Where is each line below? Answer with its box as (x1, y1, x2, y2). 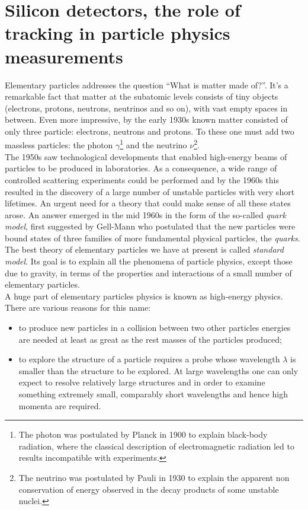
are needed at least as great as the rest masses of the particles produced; (18, 333, 282, 345)
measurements (5, 44, 123, 68)
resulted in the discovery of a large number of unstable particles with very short (5, 185, 295, 197)
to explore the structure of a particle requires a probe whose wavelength (18, 353, 280, 365)
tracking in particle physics (5, 21, 230, 45)
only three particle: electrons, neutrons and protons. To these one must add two (5, 125, 294, 137)
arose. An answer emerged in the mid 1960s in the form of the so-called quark (5, 208, 286, 221)
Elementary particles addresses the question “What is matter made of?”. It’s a (5, 78, 288, 91)
